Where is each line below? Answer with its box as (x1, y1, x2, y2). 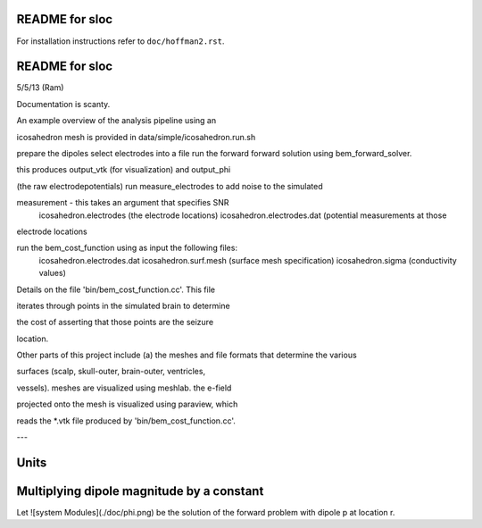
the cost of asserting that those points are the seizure (16, 317, 214, 328)
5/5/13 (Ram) (16, 82, 64, 93)
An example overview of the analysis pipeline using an (16, 115, 217, 126)
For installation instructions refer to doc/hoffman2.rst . (16, 36, 225, 46)
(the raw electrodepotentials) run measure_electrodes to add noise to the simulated (16, 180, 323, 191)
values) (38, 268, 66, 279)
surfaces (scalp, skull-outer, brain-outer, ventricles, (16, 366, 205, 377)
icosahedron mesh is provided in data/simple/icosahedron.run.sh (16, 131, 256, 142)
